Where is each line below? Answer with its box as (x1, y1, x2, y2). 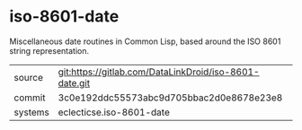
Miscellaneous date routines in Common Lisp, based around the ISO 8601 (9, 36, 281, 47)
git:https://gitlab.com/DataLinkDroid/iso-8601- (58, 65, 260, 78)
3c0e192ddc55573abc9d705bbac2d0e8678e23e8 (58, 91, 283, 104)
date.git (58, 76, 91, 89)
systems (13, 106, 49, 118)
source (13, 71, 43, 83)
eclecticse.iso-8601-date (58, 106, 171, 118)
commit (13, 91, 46, 104)
